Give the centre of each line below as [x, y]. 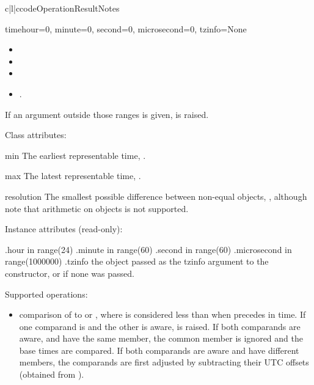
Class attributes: [36, 135]
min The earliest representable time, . [75, 155]
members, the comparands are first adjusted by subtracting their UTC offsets [164, 362]
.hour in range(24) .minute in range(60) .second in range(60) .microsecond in [148, 249]
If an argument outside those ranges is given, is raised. [107, 114]
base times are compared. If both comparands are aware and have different [159, 350]
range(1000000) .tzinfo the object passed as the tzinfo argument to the [137, 261]
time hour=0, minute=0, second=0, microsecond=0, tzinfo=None [126, 28]
